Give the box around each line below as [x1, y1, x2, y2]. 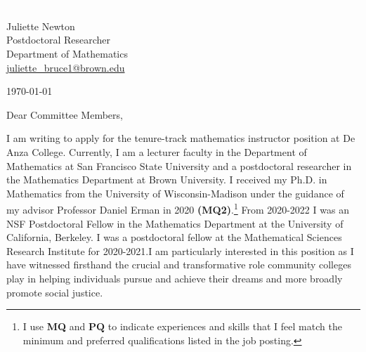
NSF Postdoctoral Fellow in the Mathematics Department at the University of [6, 216, 344, 230]
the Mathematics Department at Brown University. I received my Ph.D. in [6, 172, 327, 187]
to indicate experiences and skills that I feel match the [107, 319, 342, 334]
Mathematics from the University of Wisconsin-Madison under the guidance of [6, 185, 344, 200]
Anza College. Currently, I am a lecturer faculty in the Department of [6, 144, 307, 159]
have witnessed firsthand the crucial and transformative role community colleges [6, 257, 351, 272]
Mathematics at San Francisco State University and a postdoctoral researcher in [6, 158, 352, 173]
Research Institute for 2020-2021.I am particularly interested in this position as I [6, 243, 354, 258]
